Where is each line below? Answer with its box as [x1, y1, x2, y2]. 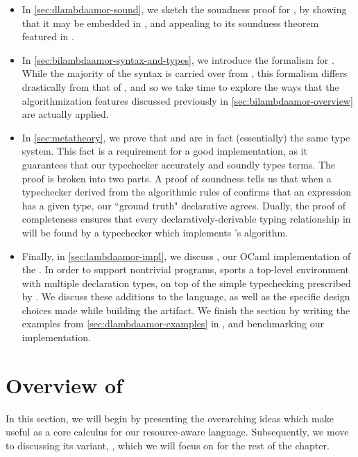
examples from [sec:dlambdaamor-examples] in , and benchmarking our [22, 316, 324, 331]
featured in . [22, 29, 74, 44]
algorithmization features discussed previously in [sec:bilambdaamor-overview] [22, 93, 353, 107]
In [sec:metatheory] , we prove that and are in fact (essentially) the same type [22, 130, 350, 144]
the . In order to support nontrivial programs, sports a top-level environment [22, 262, 350, 277]
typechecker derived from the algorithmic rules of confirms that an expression [22, 184, 352, 199]
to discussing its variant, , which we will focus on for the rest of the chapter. [6, 438, 330, 452]
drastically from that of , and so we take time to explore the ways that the [22, 79, 339, 94]
